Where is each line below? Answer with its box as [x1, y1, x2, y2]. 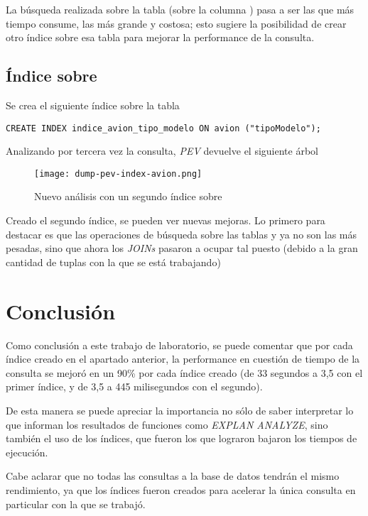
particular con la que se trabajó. [6, 496, 146, 511]
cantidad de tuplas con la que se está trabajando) [6, 254, 221, 269]
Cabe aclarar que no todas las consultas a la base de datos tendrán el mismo [6, 468, 340, 483]
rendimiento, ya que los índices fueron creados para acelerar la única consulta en [6, 482, 356, 497]
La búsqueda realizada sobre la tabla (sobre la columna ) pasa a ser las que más [6, 2, 355, 16]
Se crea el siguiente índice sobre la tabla [6, 97, 180, 112]
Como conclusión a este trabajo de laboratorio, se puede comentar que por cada [6, 337, 353, 352]
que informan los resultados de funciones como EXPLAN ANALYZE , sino [6, 417, 328, 432]
